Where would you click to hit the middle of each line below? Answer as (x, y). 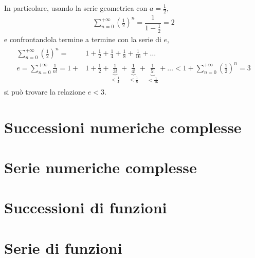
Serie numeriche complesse (101, 167)
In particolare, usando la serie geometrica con (76, 8)
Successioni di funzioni (86, 207)
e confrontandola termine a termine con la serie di (83, 39)
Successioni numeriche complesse (123, 127)
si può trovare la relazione (45, 91)
